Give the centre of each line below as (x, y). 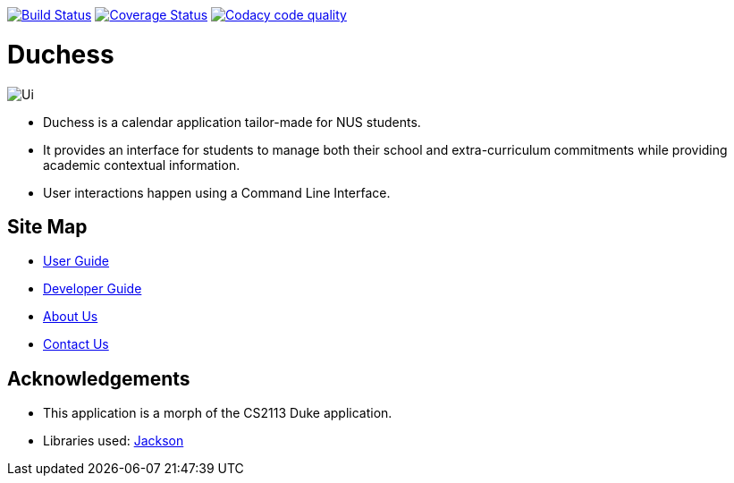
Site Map (47, 226)
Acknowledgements (99, 378)
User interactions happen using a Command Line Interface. (217, 192)
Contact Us (76, 344)
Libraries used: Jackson (114, 441)
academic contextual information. (142, 165)
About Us (71, 317)
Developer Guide (93, 289)
